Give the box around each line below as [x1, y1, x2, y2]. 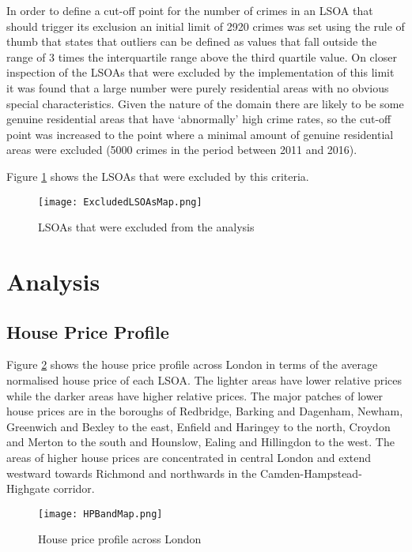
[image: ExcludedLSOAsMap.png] [38, 196, 202, 208]
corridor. [53, 480, 95, 497]
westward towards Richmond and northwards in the [6, 464, 257, 481]
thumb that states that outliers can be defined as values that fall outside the [6, 33, 377, 50]
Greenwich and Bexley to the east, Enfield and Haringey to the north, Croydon [6, 418, 391, 434]
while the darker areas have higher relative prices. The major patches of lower [6, 387, 384, 404]
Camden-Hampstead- [260, 464, 362, 481]
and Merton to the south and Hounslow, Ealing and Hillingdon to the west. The [6, 434, 395, 450]
